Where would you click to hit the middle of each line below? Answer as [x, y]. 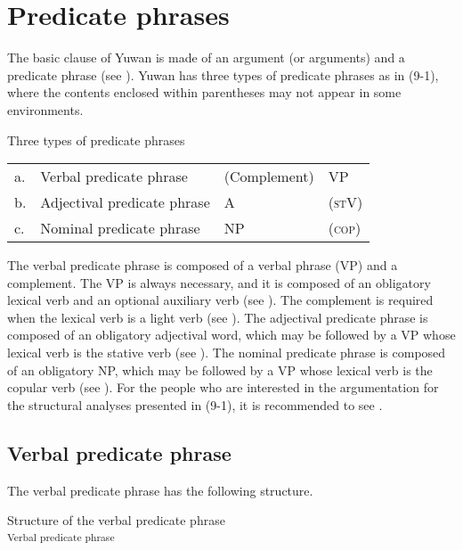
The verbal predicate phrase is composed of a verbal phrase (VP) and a [203, 265]
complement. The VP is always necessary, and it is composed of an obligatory [219, 282]
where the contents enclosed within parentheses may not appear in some [204, 92]
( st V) [345, 202]
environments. [45, 109]
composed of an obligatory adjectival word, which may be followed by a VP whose [231, 335]
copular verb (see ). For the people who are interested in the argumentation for [223, 387]
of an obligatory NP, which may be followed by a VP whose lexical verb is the [220, 369]
